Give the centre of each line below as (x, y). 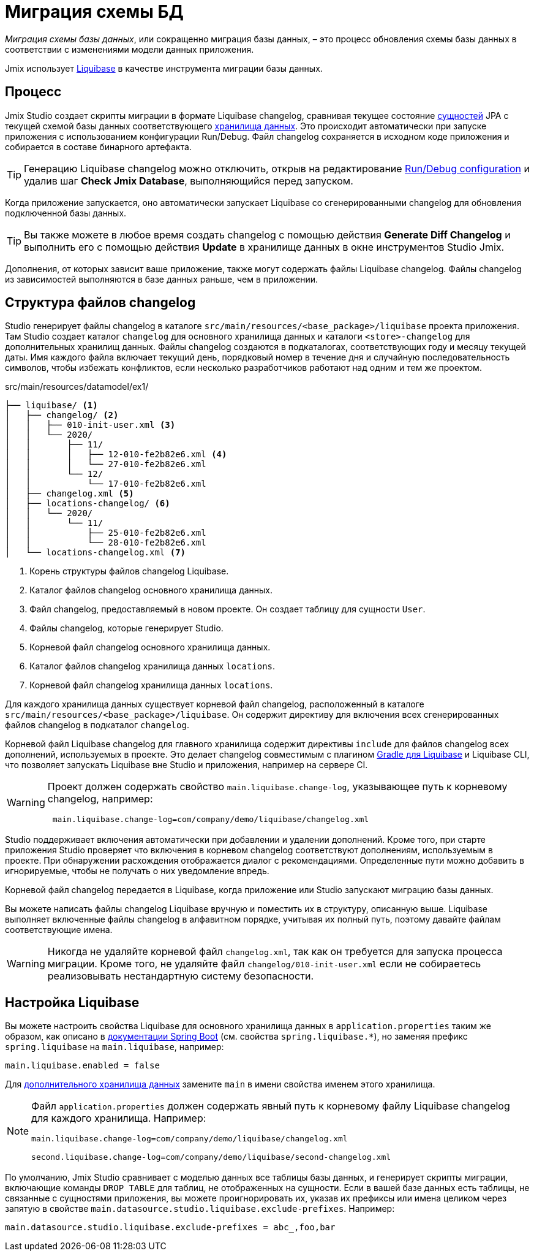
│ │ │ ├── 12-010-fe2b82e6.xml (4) (116, 455)
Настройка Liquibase (72, 1002)
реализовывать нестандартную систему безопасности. (181, 976)
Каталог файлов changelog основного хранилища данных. (151, 590)
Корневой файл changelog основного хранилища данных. (150, 647)
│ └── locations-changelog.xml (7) (96, 553)
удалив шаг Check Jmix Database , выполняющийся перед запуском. (189, 181)
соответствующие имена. (59, 930)
